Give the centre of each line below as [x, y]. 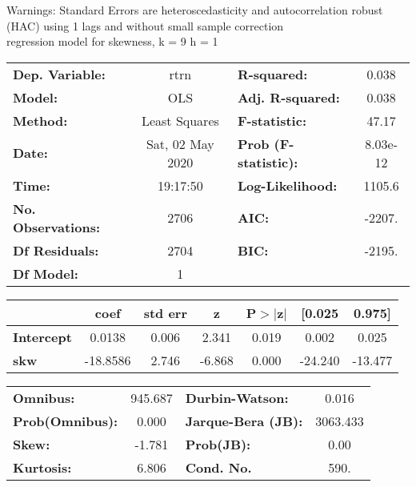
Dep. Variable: [59, 74]
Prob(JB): [218, 444]
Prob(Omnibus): [66, 421]
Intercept [42, 336]
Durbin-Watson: [237, 397]
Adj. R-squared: [288, 97]
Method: [40, 120]
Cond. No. [218, 467]
